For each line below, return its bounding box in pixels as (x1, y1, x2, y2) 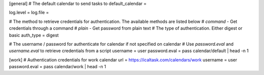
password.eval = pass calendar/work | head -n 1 (9, 64, 106, 70)
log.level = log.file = (9, 10, 49, 16)
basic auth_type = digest (9, 32, 59, 38)
